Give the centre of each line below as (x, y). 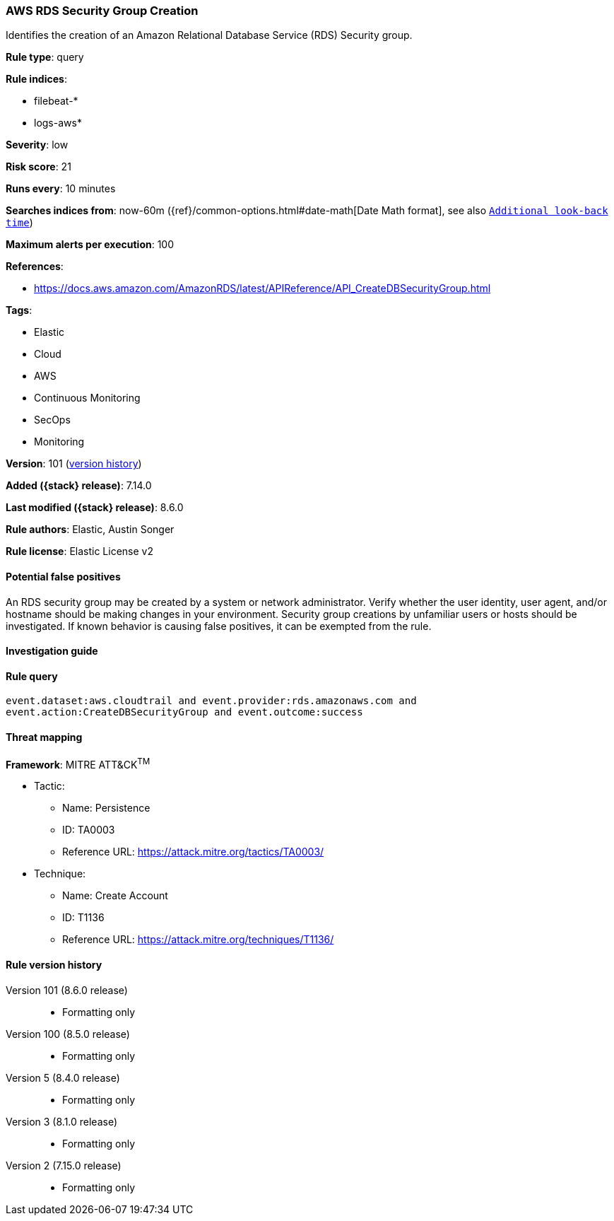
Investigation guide (52, 651)
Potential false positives (63, 576)
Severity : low (37, 145)
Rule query (32, 676)
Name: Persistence (106, 808)
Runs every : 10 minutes (61, 189)
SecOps (52, 420)
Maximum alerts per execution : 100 (90, 245)
